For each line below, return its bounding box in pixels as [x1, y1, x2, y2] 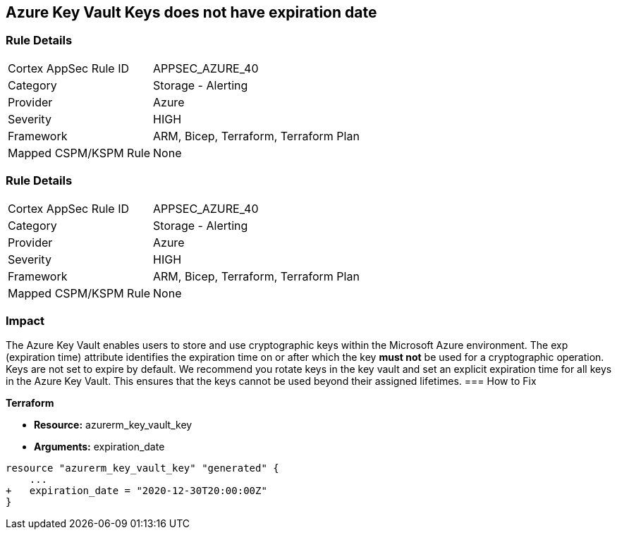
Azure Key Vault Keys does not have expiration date [6, 4, 377, 21]
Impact [6, 313, 45, 328]
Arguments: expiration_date [34, 441, 165, 453]
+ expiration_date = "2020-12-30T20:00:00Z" [6, 485, 267, 497]
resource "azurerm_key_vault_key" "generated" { [6, 462, 279, 474]
